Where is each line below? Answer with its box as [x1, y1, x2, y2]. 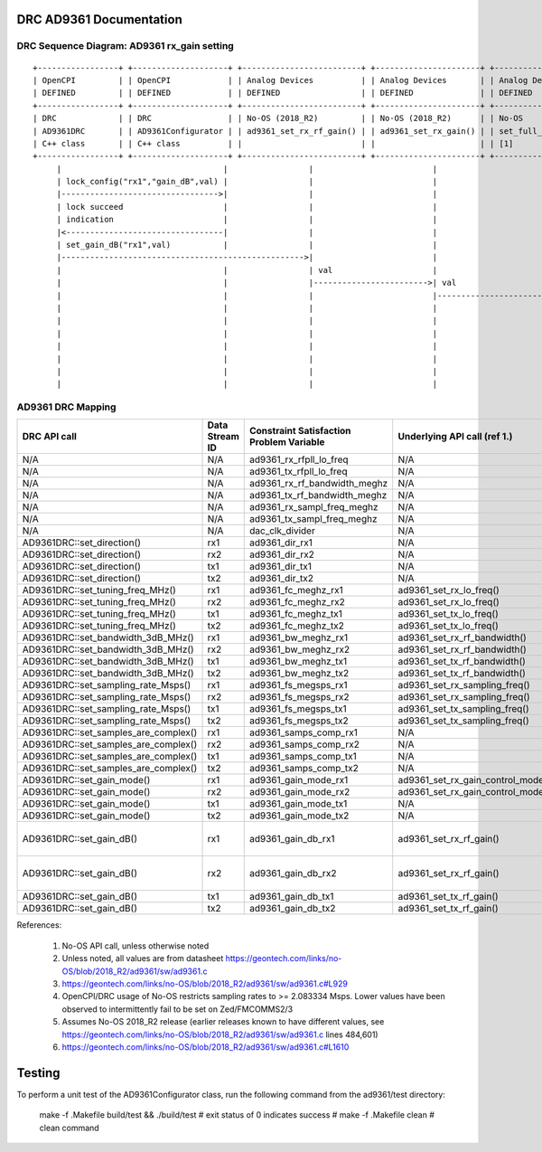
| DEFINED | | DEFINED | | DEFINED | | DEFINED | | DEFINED [33, 88, 533, 99]
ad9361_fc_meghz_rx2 [248, 596, 345, 609]
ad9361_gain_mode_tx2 [248, 809, 350, 822]
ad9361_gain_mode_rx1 [248, 774, 349, 787]
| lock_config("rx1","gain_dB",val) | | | [56, 176, 438, 187]
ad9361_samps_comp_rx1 [248, 726, 359, 739]
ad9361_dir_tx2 [248, 572, 313, 585]
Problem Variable [248, 436, 325, 449]
